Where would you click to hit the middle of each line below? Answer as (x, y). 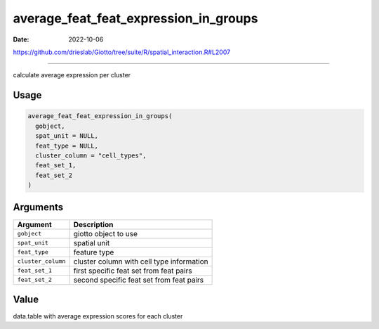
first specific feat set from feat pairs (133, 271)
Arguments (38, 207)
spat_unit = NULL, (67, 136)
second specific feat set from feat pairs (138, 280)
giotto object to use (106, 233)
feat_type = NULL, (67, 146)
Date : (21, 39)
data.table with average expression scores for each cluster (98, 316)
